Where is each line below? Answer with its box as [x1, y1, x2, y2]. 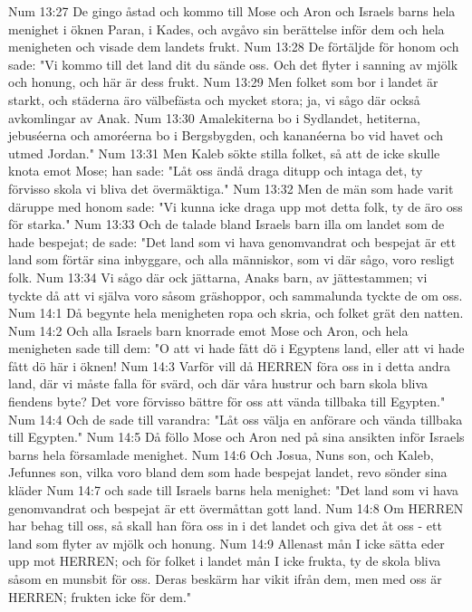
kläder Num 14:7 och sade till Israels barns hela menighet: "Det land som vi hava [8, 481, 459, 500]
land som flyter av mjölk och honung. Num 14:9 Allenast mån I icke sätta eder [8, 533, 445, 552]
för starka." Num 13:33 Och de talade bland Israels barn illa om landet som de [8, 215, 445, 234]
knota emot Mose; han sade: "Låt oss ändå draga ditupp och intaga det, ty [8, 161, 423, 180]
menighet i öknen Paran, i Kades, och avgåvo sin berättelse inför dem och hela [8, 19, 445, 38]
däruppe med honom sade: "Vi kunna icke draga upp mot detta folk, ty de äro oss [8, 196, 463, 215]
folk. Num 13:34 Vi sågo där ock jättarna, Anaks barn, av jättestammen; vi [8, 267, 428, 286]
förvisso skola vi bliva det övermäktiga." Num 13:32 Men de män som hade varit [8, 178, 454, 197]
